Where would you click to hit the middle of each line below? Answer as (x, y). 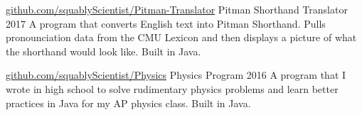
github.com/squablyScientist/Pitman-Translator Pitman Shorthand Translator (177, 9)
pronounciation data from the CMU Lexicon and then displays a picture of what (181, 37)
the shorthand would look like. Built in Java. (103, 51)
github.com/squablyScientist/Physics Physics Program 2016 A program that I (176, 75)
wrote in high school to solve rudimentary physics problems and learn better (172, 88)
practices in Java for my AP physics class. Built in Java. (128, 103)
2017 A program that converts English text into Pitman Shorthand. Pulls (166, 23)
